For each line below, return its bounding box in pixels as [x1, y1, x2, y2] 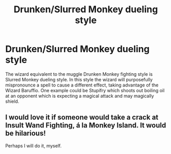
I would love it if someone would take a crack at [5, 113, 159, 122]
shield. [5, 98, 19, 104]
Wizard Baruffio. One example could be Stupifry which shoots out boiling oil [5, 87, 165, 93]
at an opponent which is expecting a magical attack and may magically [5, 93, 154, 99]
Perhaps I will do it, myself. [5, 142, 62, 149]
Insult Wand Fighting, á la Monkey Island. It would [5, 121, 166, 130]
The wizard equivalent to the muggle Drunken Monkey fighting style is [5, 71, 153, 77]
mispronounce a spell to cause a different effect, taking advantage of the [5, 82, 159, 88]
